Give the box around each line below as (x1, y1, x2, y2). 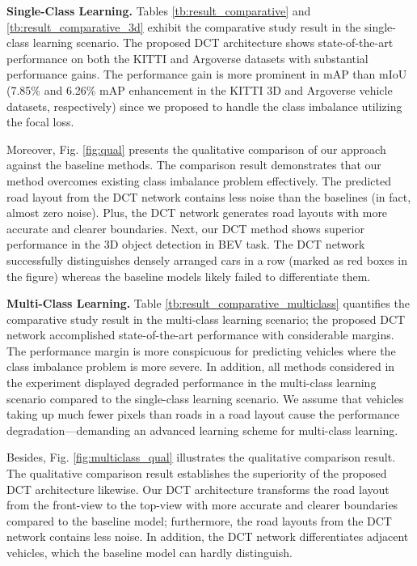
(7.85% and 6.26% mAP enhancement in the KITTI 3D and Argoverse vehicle (6, 81, 393, 98)
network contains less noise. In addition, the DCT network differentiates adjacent (6, 528, 409, 545)
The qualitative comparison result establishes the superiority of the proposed (6, 465, 387, 482)
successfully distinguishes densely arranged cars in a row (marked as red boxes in (6, 251, 408, 268)
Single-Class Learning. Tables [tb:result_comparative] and (6, 2, 311, 19)
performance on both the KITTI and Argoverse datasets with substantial (6, 49, 369, 66)
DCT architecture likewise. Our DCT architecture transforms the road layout (6, 480, 390, 497)
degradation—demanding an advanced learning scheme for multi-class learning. (6, 421, 398, 438)
